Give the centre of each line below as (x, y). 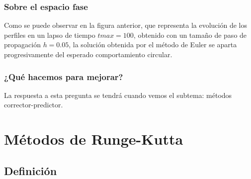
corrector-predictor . (34, 105)
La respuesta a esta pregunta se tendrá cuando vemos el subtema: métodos (118, 95)
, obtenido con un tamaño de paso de (190, 35)
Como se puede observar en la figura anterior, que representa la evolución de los (125, 25)
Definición (31, 170)
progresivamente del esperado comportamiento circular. (88, 54)
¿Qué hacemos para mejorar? (64, 76)
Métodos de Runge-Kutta (94, 139)
